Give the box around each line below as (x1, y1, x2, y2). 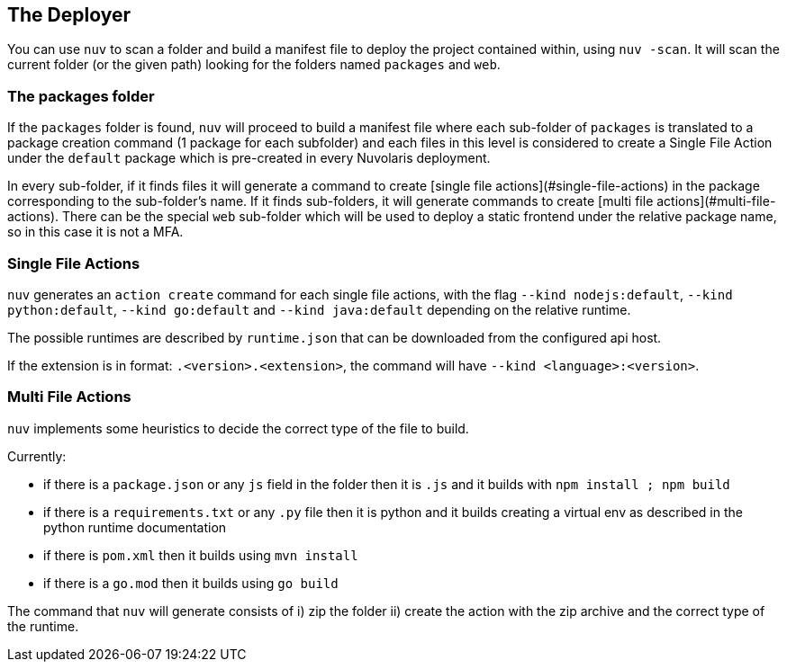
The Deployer (7, 4, 131, 26)
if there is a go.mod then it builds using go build (43, 575, 339, 591)
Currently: (7, 448, 67, 464)
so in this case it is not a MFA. (7, 224, 184, 240)
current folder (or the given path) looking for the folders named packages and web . (7, 57, 501, 73)
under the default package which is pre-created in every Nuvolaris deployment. (7, 150, 491, 166)
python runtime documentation (43, 519, 227, 535)
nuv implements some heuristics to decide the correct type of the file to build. (7, 420, 469, 436)
